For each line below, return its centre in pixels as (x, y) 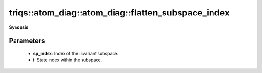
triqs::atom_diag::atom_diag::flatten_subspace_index (119, 13)
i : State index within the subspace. (68, 60)
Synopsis (19, 27)
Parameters (27, 41)
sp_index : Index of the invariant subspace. (76, 53)
